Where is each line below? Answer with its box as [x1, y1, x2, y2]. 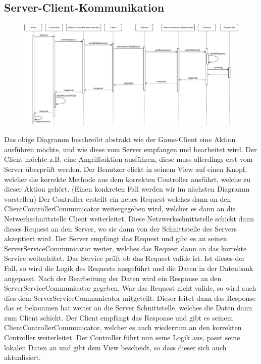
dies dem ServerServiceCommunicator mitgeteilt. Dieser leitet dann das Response [4, 292, 255, 303]
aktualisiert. [4, 352, 41, 362]
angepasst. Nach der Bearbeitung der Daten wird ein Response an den [4, 272, 222, 283]
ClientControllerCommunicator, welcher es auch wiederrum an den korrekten [4, 322, 242, 333]
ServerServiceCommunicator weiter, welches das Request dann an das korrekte [4, 243, 247, 253]
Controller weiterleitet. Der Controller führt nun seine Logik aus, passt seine [4, 332, 240, 343]
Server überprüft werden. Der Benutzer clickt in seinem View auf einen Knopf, [4, 163, 247, 174]
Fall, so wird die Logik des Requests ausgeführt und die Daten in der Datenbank [4, 262, 253, 273]
